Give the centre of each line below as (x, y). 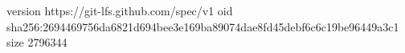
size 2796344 (37, 42)
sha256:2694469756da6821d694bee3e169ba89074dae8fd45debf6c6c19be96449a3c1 (203, 26)
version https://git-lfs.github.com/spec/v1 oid (120, 10)
